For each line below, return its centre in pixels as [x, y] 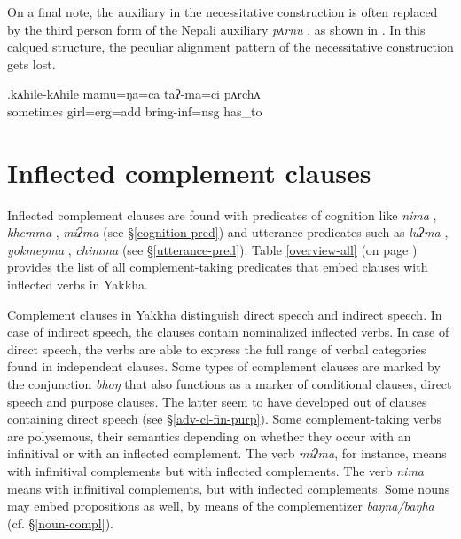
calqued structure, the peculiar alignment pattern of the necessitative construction [230, 47]
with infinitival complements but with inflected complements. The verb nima [216, 471]
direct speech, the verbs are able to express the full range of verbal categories [217, 349]
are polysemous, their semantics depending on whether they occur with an [209, 436]
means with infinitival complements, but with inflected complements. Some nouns [229, 488]
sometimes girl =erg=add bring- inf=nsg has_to [135, 111]
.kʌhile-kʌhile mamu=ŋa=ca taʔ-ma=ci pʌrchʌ [134, 94]
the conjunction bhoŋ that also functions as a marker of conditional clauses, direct [230, 384]
